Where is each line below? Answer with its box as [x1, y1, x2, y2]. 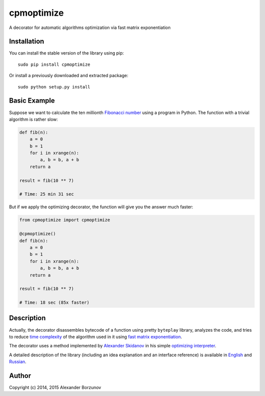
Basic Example [9, 96, 55, 105]
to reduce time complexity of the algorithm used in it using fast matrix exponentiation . [9, 334, 183, 339]
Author [9, 371, 31, 380]
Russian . [9, 359, 26, 365]
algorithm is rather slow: [9, 116, 58, 122]
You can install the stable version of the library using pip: [9, 50, 124, 56]
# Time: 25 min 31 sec [19, 192, 74, 197]
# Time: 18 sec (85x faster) [19, 300, 90, 306]
